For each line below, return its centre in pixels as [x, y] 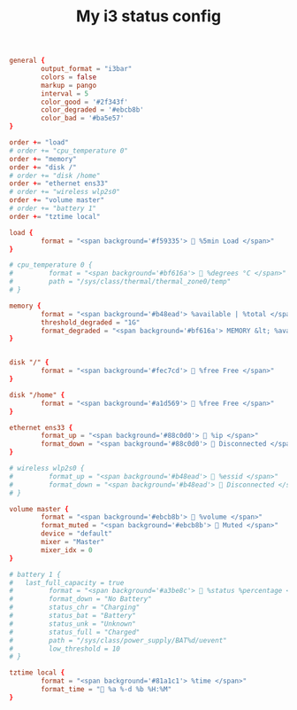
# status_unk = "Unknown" [73, 624]
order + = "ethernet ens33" [59, 183]
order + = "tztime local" [55, 216]
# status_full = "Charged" [75, 632]
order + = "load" [39, 143]
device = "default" [77, 534]
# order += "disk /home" [55, 176]
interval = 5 [65, 94]
